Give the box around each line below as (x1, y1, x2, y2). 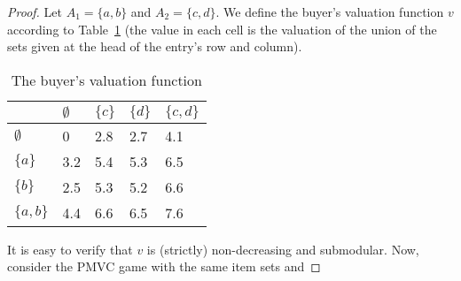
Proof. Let (7, 3, 62, 20)
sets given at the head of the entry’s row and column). (7, 37, 302, 56)
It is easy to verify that (7, 239, 133, 258)
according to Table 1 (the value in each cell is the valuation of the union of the (7, 19, 437, 38)
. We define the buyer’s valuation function (215, 3, 444, 20)
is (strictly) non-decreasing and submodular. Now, (146, 239, 419, 258)
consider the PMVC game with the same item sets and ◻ (7, 257, 321, 276)
